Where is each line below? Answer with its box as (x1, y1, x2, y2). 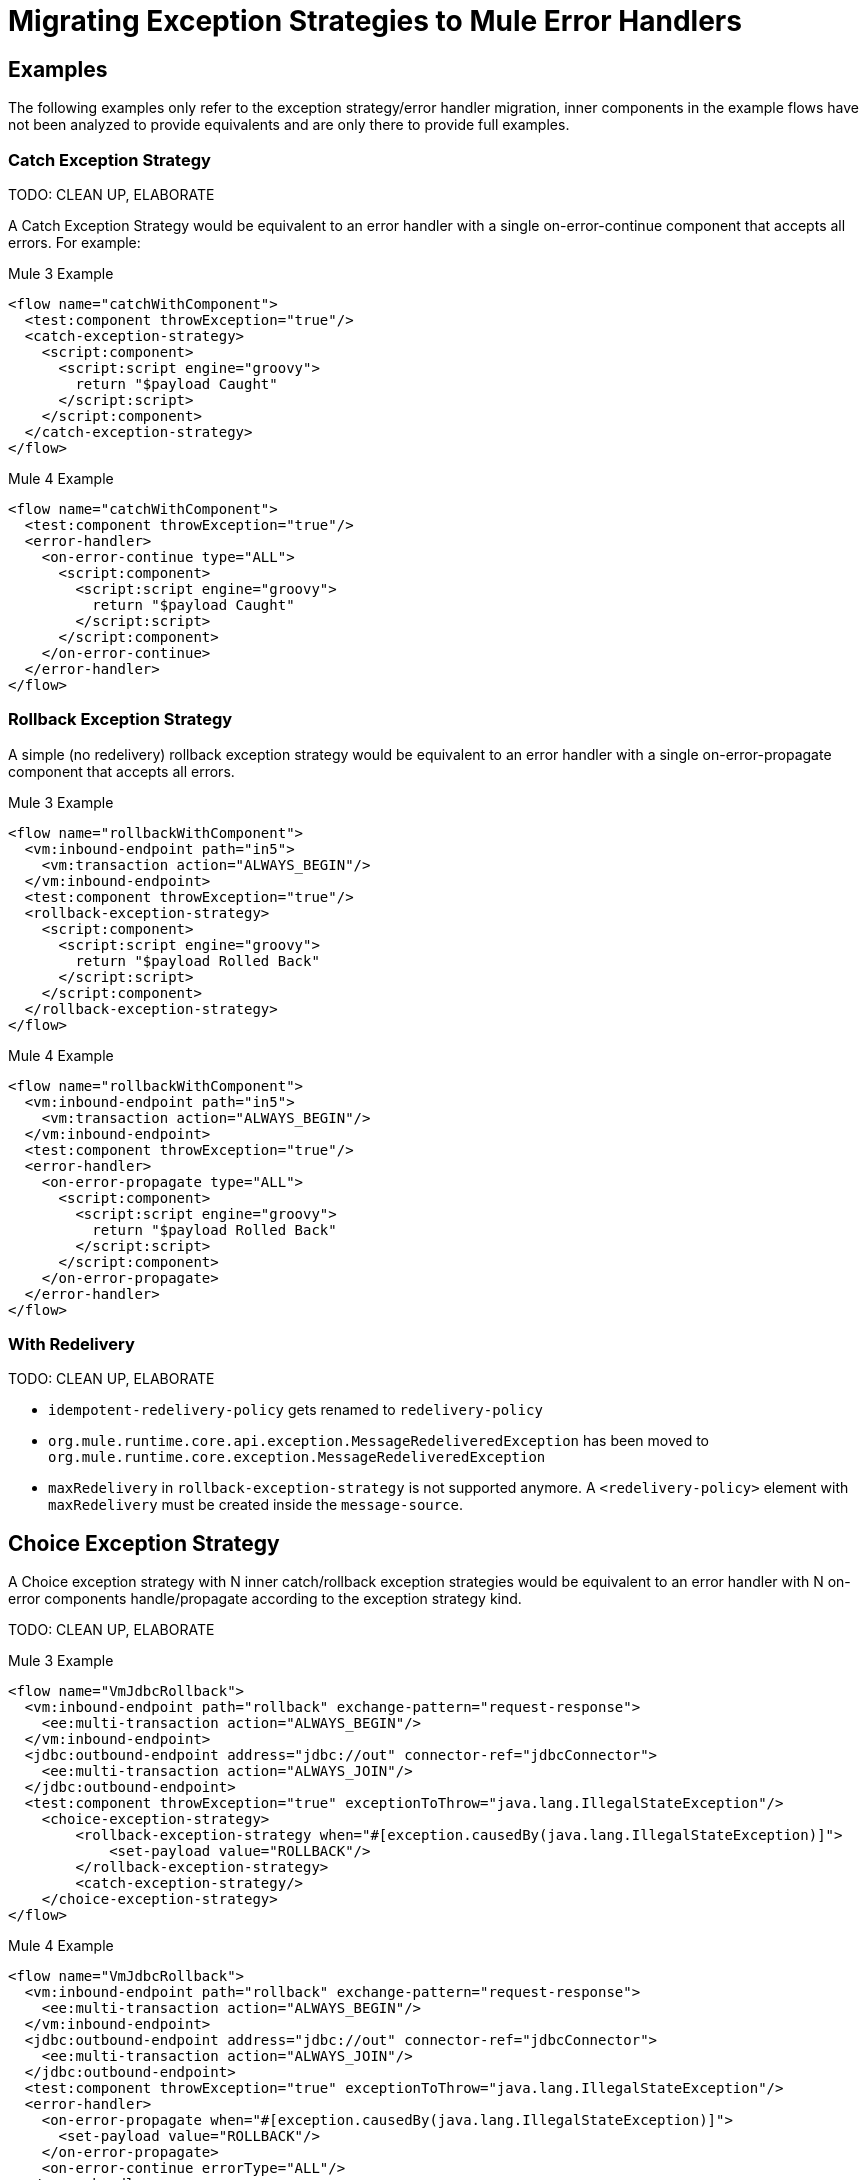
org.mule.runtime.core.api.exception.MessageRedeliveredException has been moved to (48, 1432, 710, 1450)
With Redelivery (8, 1334, 135, 1355)
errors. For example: (8, 233, 141, 251)
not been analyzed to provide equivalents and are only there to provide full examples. (8, 116, 570, 134)
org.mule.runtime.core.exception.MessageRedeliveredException (48, 1449, 546, 1466)
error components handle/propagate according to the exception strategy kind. (8, 1590, 522, 1608)
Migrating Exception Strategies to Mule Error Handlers (8, 4, 742, 38)
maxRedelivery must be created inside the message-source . (48, 1496, 464, 1514)
